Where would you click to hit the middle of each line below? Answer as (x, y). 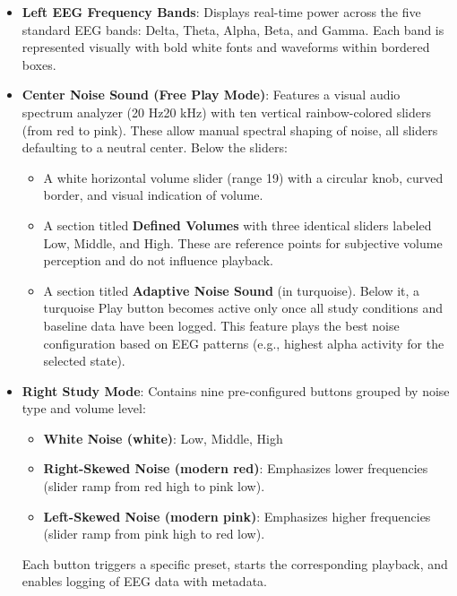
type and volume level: (84, 408)
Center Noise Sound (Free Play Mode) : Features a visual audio (211, 95)
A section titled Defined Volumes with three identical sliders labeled (237, 225)
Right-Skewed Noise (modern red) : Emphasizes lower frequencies (236, 468)
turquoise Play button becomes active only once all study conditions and (243, 308)
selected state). (84, 361)
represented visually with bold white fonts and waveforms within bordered (226, 47)
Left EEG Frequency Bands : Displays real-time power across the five (221, 12)
